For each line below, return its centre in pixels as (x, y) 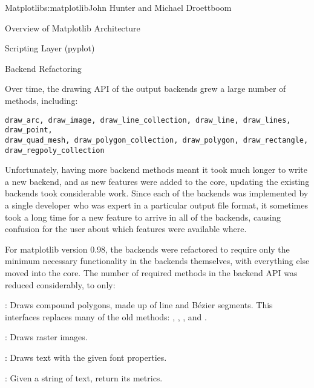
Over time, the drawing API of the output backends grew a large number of (146, 89)
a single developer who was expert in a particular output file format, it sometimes (156, 205)
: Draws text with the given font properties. (86, 357)
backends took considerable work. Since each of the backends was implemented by (157, 193)
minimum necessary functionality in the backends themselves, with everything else (157, 261)
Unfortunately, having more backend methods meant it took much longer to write (156, 170)
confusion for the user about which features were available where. (126, 229)
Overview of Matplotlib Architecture (73, 27)
